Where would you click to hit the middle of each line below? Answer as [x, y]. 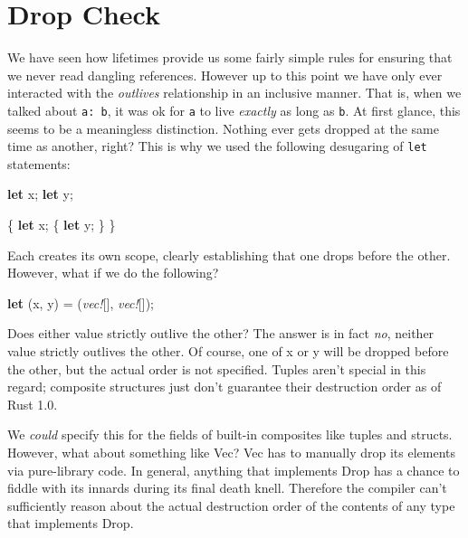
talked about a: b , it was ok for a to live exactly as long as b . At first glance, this [234, 110]
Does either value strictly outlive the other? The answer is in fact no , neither [221, 333]
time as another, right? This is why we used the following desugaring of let [217, 146]
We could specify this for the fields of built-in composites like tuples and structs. [230, 434]
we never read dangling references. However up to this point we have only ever [225, 75]
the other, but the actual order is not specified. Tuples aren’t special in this [217, 368]
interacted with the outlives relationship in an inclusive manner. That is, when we [234, 93]
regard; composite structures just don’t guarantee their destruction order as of [224, 387]
